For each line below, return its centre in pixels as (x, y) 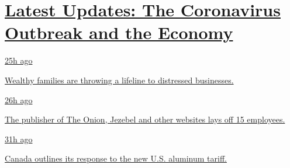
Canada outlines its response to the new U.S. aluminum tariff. (116, 158)
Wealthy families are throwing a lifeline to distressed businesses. (119, 80)
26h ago (19, 99)
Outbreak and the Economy (119, 32)
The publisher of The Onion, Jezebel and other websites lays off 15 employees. (145, 119)
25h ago (19, 60)
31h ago (19, 139)
